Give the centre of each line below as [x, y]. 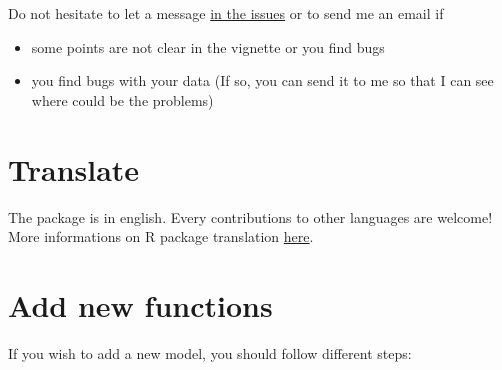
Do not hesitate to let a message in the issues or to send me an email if [226, 13]
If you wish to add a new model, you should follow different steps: [210, 352]
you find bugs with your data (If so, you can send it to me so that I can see [262, 80]
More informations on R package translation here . [161, 236]
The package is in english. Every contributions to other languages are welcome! [250, 216]
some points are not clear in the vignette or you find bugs [208, 46]
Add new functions [140, 304]
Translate [74, 168]
